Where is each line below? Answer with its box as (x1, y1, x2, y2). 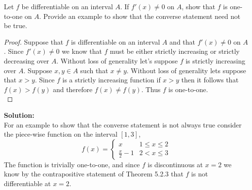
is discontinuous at (148, 159, 203, 169)
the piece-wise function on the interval (4, 129, 118, 139)
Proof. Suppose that (4, 36, 64, 47)
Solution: (4, 110, 34, 120)
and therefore (52, 84, 93, 94)
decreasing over (4, 55, 50, 65)
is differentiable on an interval (71, 36, 160, 47)
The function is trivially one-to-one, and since (4, 159, 140, 169)
